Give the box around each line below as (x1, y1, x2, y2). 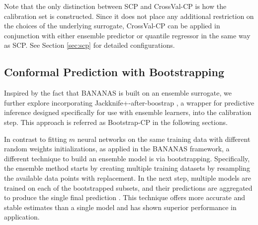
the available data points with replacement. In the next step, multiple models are (4, 172, 251, 183)
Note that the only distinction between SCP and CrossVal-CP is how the (4, 1, 227, 11)
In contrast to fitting (4, 133, 67, 144)
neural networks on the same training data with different (77, 133, 251, 144)
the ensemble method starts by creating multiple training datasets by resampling (4, 163, 250, 173)
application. (4, 212, 40, 222)
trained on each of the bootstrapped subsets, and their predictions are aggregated (4, 182, 253, 193)
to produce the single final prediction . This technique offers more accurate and (4, 192, 245, 203)
